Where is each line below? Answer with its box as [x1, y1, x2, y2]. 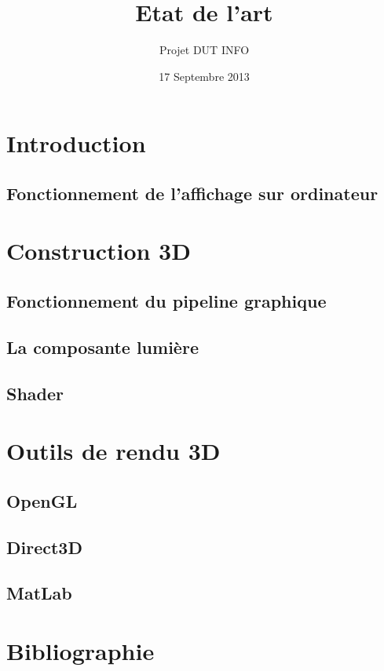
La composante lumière [6, 334, 199, 359]
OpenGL [6, 488, 78, 512]
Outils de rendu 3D [6, 435, 221, 467]
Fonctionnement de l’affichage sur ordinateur [6, 181, 379, 205]
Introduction [6, 127, 146, 159]
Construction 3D [6, 235, 191, 267]
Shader [6, 381, 64, 405]
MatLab [6, 581, 72, 605]
